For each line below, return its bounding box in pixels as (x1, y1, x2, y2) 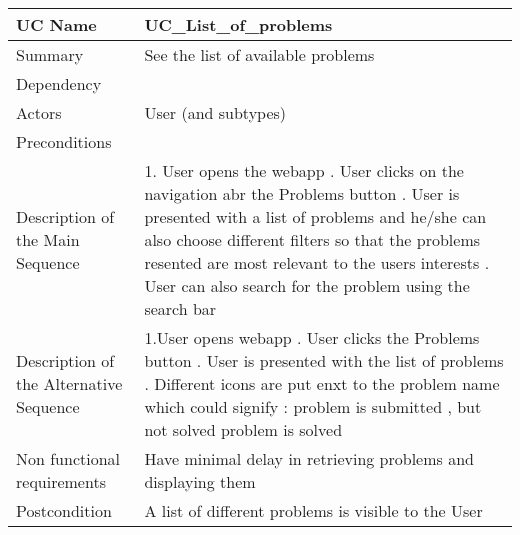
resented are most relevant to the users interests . (144, 251, 490, 274)
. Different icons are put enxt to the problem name (144, 372, 500, 395)
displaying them (144, 470, 256, 493)
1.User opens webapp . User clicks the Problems (144, 326, 480, 349)
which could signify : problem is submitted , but (144, 395, 482, 418)
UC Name (16, 13, 97, 36)
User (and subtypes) (144, 101, 287, 124)
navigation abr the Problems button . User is (144, 182, 460, 205)
